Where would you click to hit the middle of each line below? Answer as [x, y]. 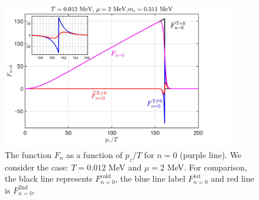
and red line [232, 178]
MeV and [125, 167]
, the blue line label [150, 178]
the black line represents [49, 178]
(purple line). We [211, 154]
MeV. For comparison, [207, 167]
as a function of [94, 154]
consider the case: [37, 167]
